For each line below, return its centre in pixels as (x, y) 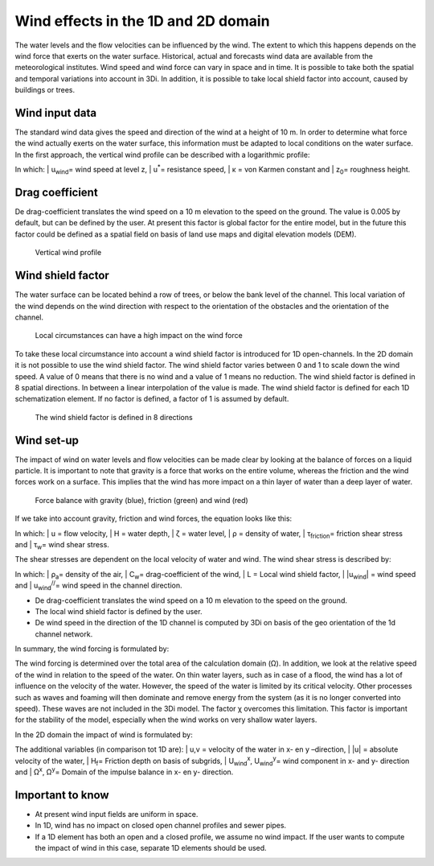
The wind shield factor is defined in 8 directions (114, 417)
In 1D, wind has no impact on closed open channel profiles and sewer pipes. (161, 826)
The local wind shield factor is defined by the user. (119, 611)
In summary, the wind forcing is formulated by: (92, 649)
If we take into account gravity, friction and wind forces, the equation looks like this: (154, 518)
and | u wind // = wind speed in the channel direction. (98, 586)
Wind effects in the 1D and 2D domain (142, 21)
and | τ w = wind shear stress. (62, 545)
